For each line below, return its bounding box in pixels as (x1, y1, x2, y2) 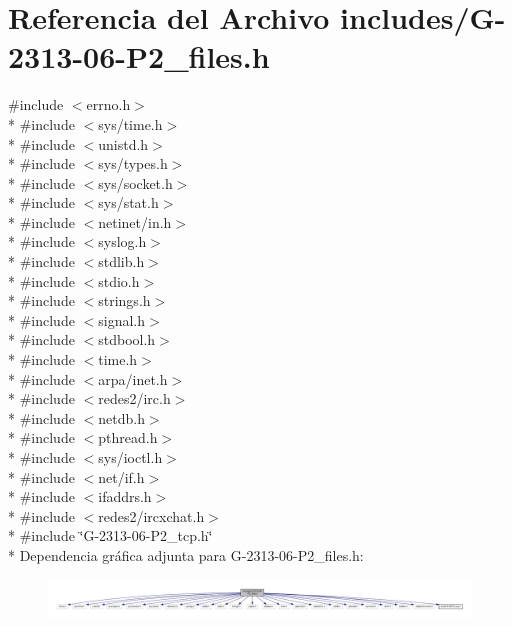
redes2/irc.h (98, 388, 171, 409)
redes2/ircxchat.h (98, 505, 205, 526)
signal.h (98, 309, 145, 330)
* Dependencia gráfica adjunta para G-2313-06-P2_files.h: (8, 544, 364, 565)
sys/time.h (98, 113, 163, 134)
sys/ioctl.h (98, 447, 163, 467)
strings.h (98, 290, 151, 311)
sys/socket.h (98, 172, 173, 193)
